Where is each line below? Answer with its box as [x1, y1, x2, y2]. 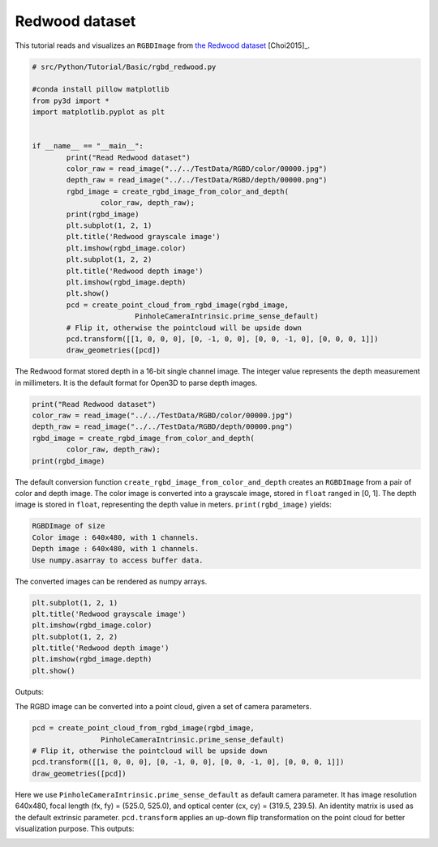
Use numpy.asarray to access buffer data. [32, 555, 204, 565]
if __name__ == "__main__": [32, 142, 144, 151]
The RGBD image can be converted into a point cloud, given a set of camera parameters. [15, 702, 312, 712]
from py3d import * [32, 96, 109, 105]
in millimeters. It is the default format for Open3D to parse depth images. [15, 378, 258, 387]
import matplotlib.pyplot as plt [32, 108, 165, 117]
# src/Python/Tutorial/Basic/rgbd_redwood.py [32, 62, 217, 71]
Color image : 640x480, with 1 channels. [32, 533, 200, 542]
